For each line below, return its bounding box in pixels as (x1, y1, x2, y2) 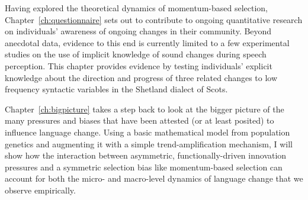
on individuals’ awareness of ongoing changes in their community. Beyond (5, 25, 272, 37)
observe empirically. (5, 183, 76, 196)
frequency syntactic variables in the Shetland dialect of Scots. (5, 83, 228, 95)
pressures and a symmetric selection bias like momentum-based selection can (5, 160, 283, 173)
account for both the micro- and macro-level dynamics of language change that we (5, 172, 303, 185)
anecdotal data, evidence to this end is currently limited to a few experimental (5, 36, 290, 49)
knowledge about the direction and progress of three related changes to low (5, 71, 278, 83)
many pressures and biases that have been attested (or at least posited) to (5, 114, 274, 127)
